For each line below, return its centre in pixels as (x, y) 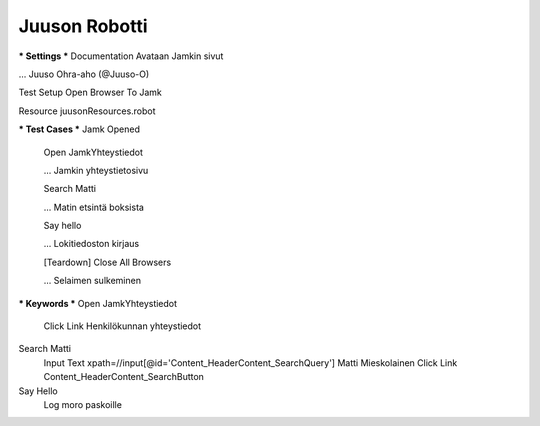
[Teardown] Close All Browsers (107, 262)
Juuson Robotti (83, 26)
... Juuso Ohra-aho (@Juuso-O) (84, 74)
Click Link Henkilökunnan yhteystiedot (122, 326)
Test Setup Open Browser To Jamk (90, 92)
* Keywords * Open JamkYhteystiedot (98, 303)
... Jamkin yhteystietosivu (96, 170)
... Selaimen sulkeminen (92, 281)
